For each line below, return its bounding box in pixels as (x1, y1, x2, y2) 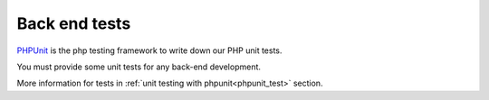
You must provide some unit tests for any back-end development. (16, 61, 262, 72)
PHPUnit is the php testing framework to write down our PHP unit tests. (16, 45, 283, 56)
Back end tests (16, 14, 131, 33)
